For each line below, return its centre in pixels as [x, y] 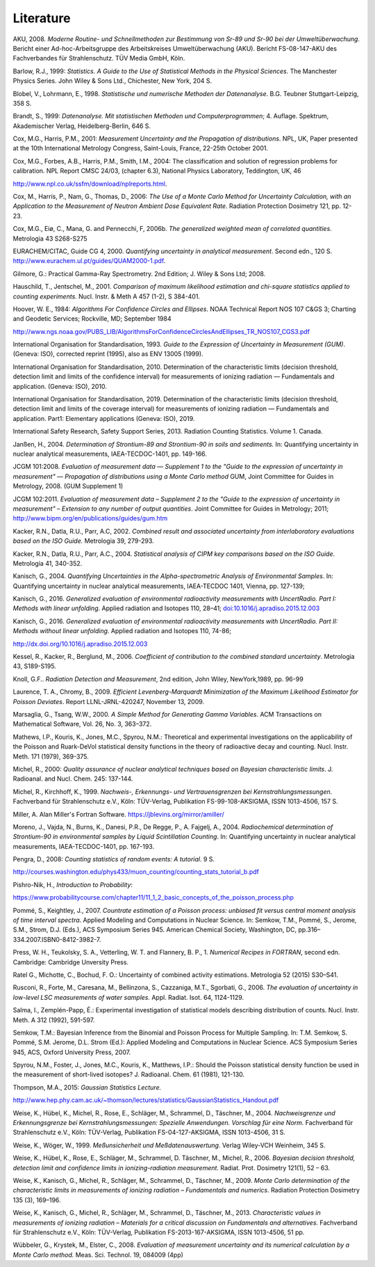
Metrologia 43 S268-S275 [50, 238]
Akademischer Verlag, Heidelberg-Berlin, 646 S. [82, 126]
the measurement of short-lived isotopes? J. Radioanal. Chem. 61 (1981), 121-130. [129, 1074]
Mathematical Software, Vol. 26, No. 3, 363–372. [82, 724]
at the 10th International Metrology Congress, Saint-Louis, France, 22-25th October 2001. [141, 148]
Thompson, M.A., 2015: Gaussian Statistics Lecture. [87, 1087]
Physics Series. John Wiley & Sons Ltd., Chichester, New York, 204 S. [112, 81]
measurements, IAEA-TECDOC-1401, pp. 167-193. [84, 846]
